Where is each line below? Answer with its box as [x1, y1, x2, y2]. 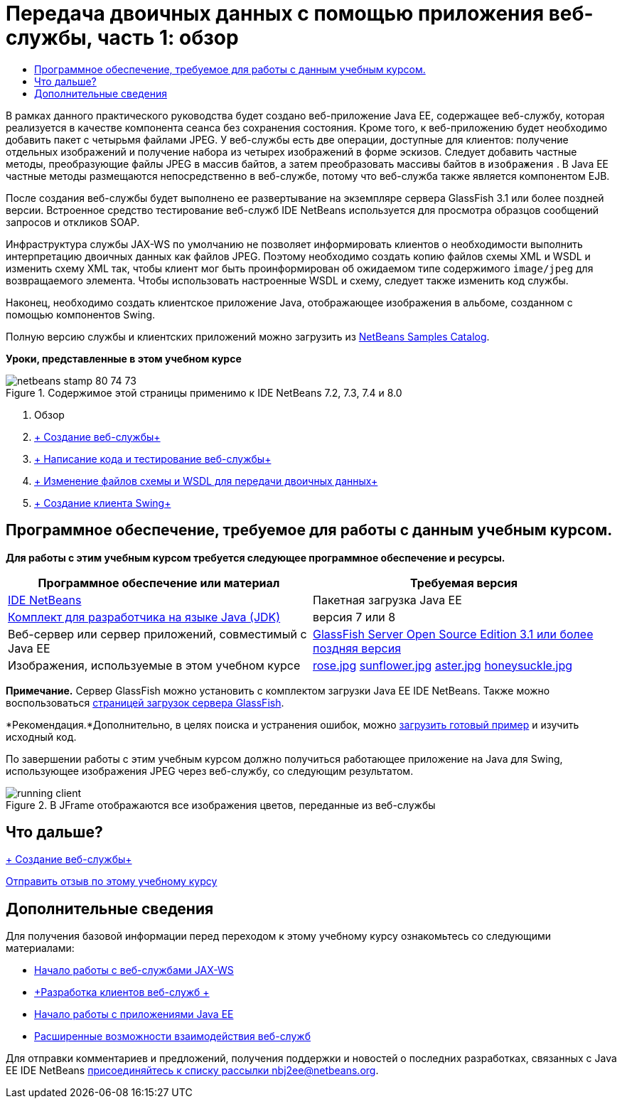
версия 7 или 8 [313, 609, 396, 624]
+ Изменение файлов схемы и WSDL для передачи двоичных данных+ [34, 474, 378, 487]
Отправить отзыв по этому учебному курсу [6, 875, 218, 888]
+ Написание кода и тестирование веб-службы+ [34, 452, 272, 465]
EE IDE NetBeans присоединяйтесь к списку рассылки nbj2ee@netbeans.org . [6, 1064, 379, 1077]
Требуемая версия [410, 575, 518, 590]
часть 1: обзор [97, 26, 239, 50]
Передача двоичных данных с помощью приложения [6, 1, 545, 26]
